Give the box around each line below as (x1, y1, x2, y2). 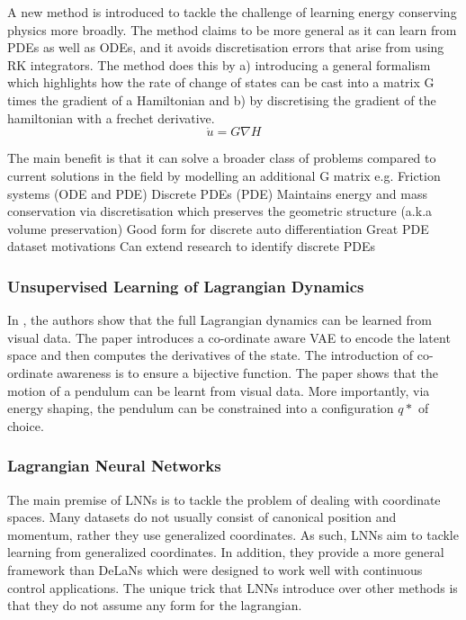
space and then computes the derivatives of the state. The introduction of (7, 346, 414, 364)
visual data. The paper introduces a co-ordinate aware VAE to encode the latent (7, 328, 451, 346)
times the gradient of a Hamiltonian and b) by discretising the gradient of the (7, 90, 436, 109)
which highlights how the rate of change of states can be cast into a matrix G (7, 73, 435, 92)
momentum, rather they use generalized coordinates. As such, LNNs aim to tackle (7, 525, 459, 544)
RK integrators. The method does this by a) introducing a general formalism (7, 55, 431, 74)
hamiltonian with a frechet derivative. (7, 108, 215, 127)
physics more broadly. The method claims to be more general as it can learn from (7, 20, 457, 39)
